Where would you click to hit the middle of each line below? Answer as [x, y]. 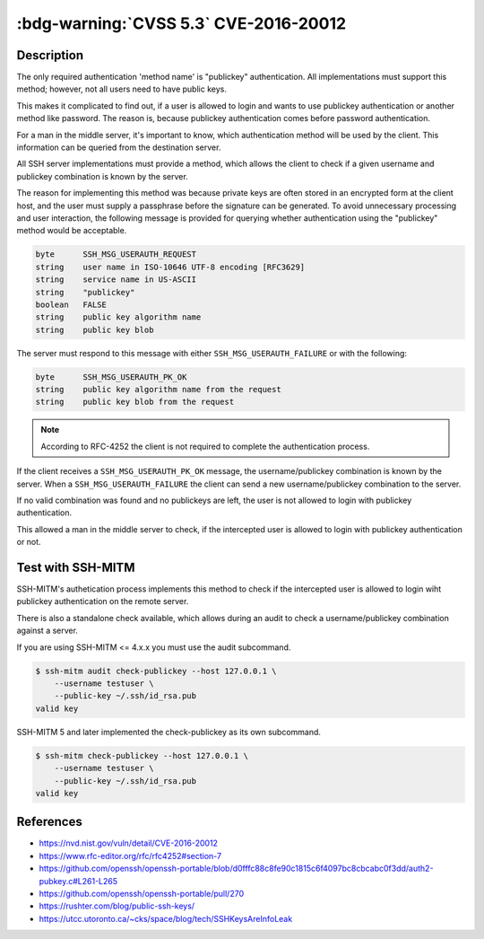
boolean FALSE [71, 304]
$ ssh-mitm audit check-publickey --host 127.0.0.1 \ [156, 671]
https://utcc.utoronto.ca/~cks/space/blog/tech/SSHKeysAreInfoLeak [166, 918]
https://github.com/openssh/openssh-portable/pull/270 [142, 893]
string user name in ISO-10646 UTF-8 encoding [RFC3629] [170, 267]
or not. [29, 542]
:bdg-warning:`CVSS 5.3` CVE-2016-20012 [181, 23]
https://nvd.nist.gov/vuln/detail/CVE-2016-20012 [129, 843]
